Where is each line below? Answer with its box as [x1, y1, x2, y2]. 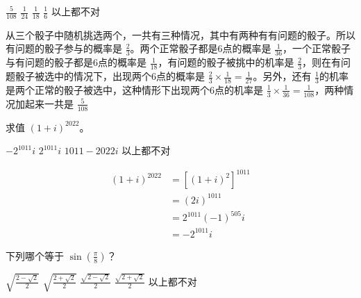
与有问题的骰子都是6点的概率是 [6, 55, 146, 69]
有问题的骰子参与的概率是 [6, 41, 122, 56]
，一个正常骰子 [283, 41, 351, 56]
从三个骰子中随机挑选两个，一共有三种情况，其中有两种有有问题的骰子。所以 [6, 27, 355, 42]
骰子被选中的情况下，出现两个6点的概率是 [15, 69, 205, 83]
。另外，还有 [253, 69, 312, 83]
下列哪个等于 [6, 248, 64, 263]
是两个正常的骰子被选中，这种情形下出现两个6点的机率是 [6, 82, 263, 97]
